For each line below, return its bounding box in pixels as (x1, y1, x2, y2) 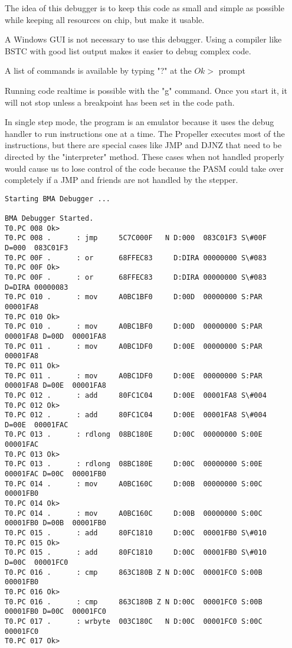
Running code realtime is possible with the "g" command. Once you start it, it (5, 84, 287, 96)
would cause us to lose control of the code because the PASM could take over (5, 162, 284, 174)
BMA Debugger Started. (5, 214, 94, 223)
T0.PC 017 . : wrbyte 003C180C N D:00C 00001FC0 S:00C (5, 617, 263, 626)
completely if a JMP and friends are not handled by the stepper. (5, 174, 238, 186)
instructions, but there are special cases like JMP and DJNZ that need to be (5, 139, 282, 151)
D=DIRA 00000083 (5, 283, 68, 292)
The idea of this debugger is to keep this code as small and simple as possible (5, 2, 284, 14)
